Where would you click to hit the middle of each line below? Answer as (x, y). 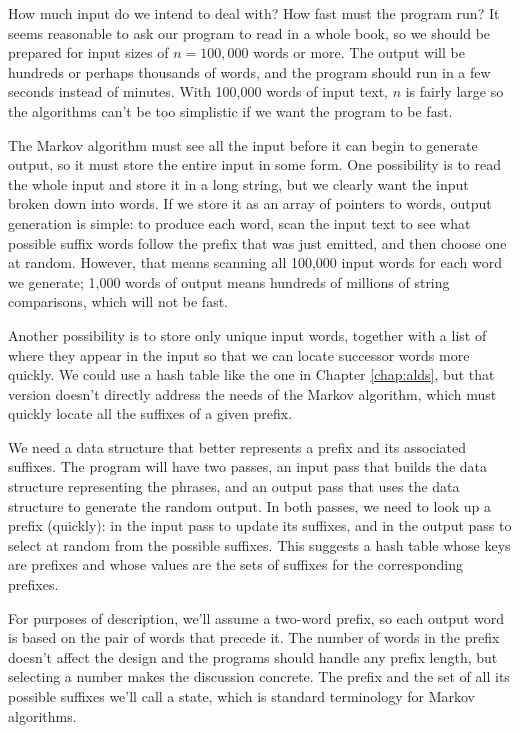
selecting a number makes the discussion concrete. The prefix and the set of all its (259, 676)
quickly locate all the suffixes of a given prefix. (150, 413)
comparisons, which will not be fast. (118, 301)
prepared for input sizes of (88, 52)
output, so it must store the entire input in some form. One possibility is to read (255, 164)
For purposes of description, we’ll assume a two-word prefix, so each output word (256, 617)
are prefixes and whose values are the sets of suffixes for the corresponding (236, 564)
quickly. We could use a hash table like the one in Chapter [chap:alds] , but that (251, 374)
